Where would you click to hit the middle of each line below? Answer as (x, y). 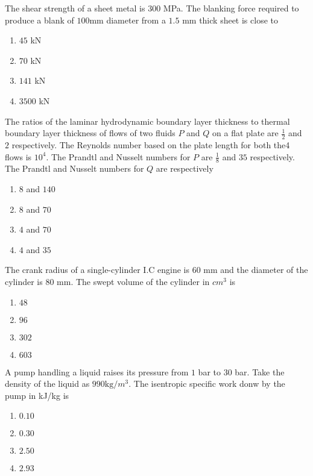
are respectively (185, 168)
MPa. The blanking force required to (231, 8)
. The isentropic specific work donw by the (207, 384)
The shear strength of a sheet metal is (75, 8)
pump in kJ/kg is (37, 395)
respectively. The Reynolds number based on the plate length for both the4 (151, 144)
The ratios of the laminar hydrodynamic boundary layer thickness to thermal (147, 121)
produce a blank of (40, 20)
